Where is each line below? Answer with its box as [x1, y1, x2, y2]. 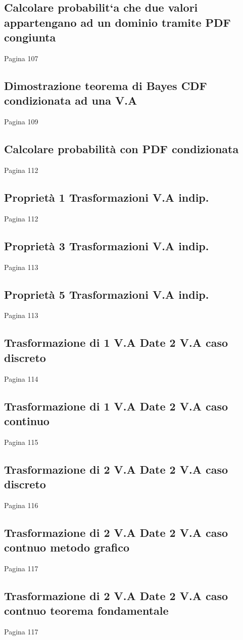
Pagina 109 [4, 116, 38, 127]
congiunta [4, 29, 56, 45]
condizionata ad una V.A [4, 93, 137, 108]
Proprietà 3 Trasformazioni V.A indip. [4, 238, 209, 253]
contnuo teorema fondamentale [4, 603, 169, 618]
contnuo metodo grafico [4, 539, 130, 555]
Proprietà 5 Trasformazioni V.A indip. [4, 286, 209, 302]
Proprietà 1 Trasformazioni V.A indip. [4, 189, 209, 205]
